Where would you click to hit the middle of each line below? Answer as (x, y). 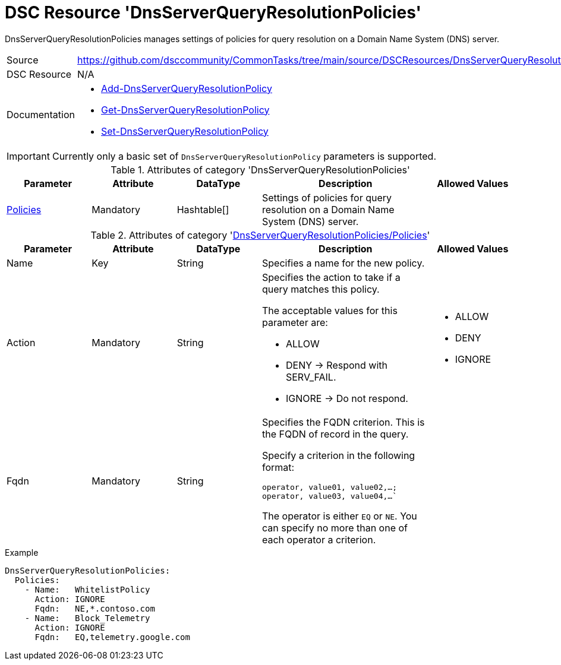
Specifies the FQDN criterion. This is (343, 422)
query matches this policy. (321, 289)
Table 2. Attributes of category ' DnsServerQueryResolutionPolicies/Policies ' (260, 235)
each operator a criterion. (319, 539)
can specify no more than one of (335, 528)
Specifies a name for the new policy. (343, 263)
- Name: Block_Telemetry (87, 618)
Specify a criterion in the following (338, 455)
